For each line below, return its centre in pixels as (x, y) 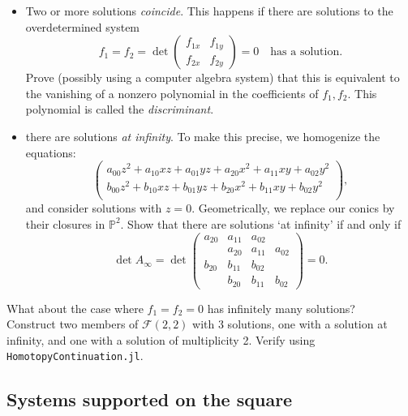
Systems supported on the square (150, 399)
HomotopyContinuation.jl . (75, 356)
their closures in (65, 223)
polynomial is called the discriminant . (120, 109)
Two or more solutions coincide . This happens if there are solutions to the (209, 11)
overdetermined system (83, 26)
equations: (51, 152)
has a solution (305, 52)
